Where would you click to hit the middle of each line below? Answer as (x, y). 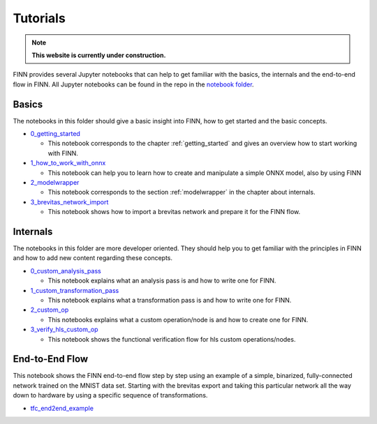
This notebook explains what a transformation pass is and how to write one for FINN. (170, 300)
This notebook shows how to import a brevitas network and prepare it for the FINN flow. (174, 212)
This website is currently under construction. (99, 55)
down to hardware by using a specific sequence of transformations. (110, 395)
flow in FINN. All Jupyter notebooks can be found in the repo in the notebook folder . (133, 84)
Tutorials (39, 18)
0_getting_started (55, 134)
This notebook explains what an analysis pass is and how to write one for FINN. (162, 281)
